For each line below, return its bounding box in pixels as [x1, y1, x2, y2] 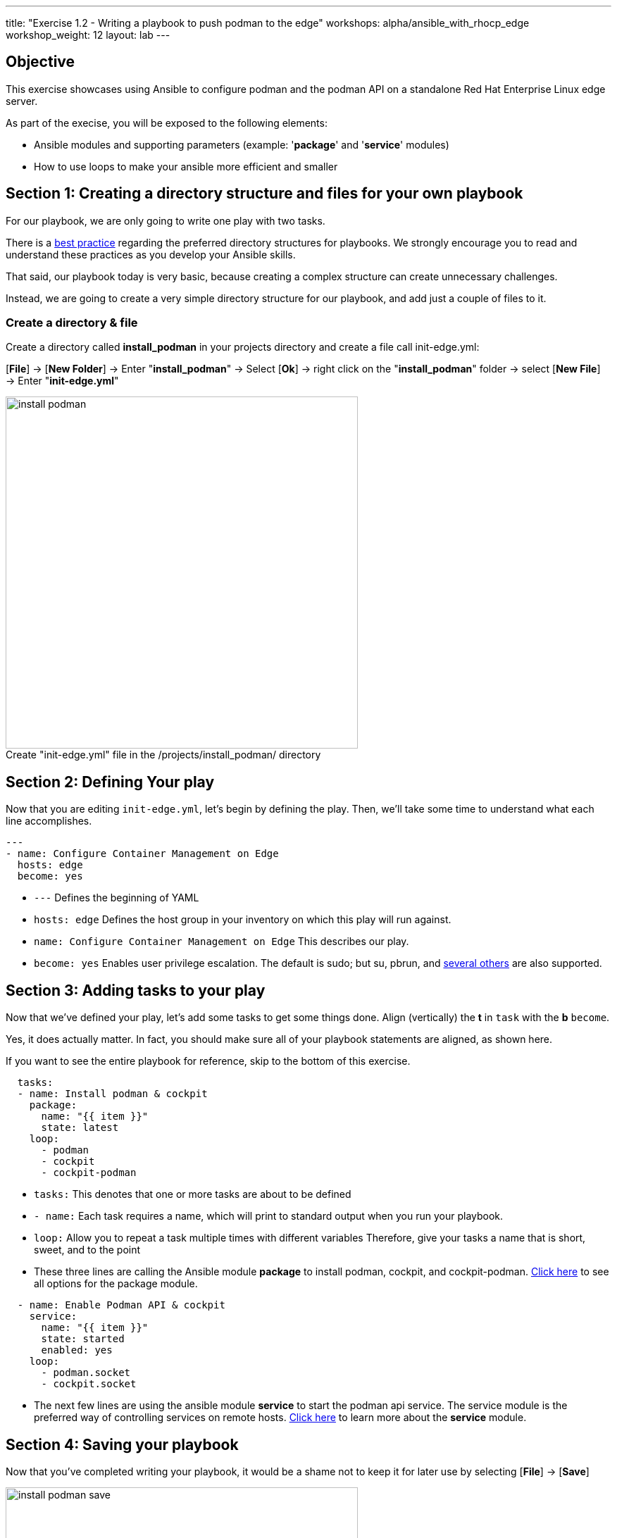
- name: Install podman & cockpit [17, 1088, 208, 1100]
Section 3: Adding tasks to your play [6, 981, 266, 999]
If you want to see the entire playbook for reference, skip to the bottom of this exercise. [6, 1055, 411, 1068]
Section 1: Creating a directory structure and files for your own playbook [6, 185, 523, 203]
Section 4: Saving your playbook [6, 1435, 239, 1453]
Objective [6, 53, 75, 71]
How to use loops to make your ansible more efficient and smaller [34, 160, 338, 173]
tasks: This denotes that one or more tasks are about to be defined [34, 1188, 351, 1201]
